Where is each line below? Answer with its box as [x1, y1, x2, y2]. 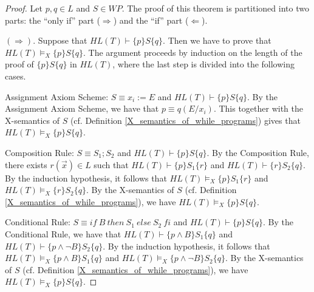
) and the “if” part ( [113, 13, 189, 26]
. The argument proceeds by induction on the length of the [83, 46, 302, 58]
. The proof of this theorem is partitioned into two [121, 2, 309, 14]
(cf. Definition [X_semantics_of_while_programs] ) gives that [70, 114, 301, 126]
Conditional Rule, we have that [5, 227, 121, 240]
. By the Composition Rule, [206, 146, 309, 158]
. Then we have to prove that [163, 34, 271, 47]
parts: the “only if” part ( [5, 13, 100, 26]
